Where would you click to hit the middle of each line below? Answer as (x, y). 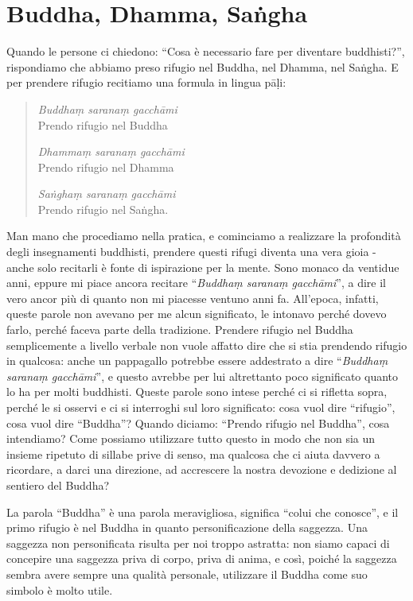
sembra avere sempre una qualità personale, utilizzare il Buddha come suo (187, 574)
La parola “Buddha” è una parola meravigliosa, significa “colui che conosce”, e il (203, 512)
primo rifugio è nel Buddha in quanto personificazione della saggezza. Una (187, 527)
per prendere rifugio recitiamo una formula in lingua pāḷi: (146, 82)
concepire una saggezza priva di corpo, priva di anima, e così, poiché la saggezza (202, 558)
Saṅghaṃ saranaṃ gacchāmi (107, 194)
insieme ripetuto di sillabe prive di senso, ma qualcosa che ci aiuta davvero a (193, 454)
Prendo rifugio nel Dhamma (106, 167)
